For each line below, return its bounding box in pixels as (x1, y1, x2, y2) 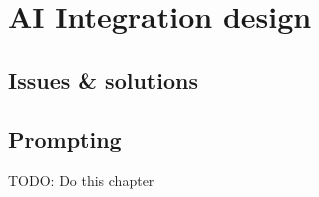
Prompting (8, 123, 122, 154)
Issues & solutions (8, 64, 198, 95)
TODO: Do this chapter (8, 170, 155, 191)
